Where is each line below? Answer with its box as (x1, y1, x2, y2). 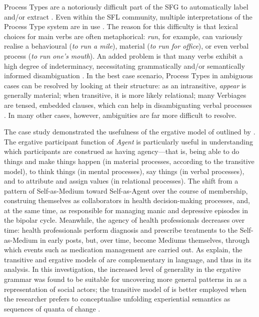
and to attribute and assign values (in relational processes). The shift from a (4, 176, 238, 186)
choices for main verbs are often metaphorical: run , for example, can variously (4, 31, 243, 41)
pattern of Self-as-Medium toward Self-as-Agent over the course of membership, (4, 185, 248, 196)
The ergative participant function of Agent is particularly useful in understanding (4, 136, 253, 146)
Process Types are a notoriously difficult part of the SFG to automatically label (4, 2, 248, 12)
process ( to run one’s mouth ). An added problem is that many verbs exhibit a (4, 50, 243, 61)
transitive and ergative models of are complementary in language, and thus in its (4, 254, 251, 264)
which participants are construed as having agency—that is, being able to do (4, 146, 239, 156)
